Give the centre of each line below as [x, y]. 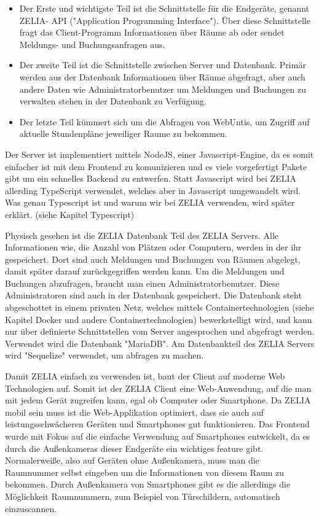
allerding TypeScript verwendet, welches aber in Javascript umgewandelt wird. [153, 190]
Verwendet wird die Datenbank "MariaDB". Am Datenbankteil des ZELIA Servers [160, 343]
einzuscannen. [31, 508]
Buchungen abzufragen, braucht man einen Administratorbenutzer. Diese [142, 283]
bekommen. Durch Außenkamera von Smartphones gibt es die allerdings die [148, 484]
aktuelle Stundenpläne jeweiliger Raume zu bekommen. [123, 134]
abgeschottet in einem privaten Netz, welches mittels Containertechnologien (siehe [159, 307]
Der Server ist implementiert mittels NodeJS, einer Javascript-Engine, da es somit [159, 154]
